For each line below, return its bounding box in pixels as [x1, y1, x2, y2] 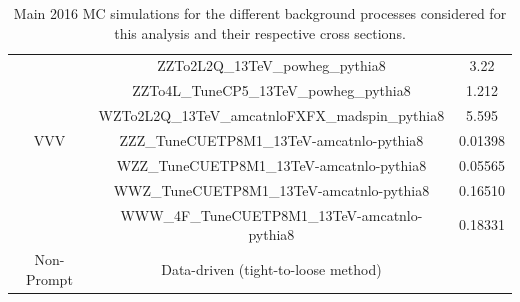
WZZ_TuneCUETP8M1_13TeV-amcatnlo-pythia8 [116, 154, 427, 175]
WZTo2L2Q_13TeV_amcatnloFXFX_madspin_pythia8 [98, 105, 445, 126]
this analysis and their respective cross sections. [114, 22, 406, 43]
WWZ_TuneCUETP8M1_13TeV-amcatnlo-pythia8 [113, 179, 430, 200]
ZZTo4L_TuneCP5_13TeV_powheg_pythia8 [132, 80, 411, 101]
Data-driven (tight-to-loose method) [161, 258, 382, 279]
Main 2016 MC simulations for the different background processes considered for [13, 3, 507, 23]
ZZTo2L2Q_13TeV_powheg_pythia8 [157, 55, 386, 76]
